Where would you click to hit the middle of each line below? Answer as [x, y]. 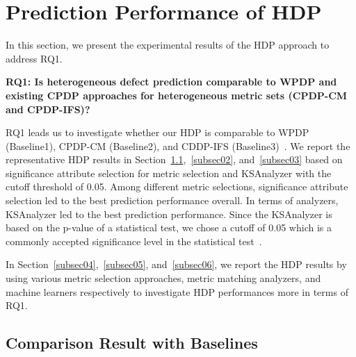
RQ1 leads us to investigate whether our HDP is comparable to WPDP [157, 132]
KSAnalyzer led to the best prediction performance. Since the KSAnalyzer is [169, 214]
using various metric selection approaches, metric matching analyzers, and [163, 278]
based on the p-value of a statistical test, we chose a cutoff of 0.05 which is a [169, 227]
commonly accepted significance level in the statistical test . [134, 241]
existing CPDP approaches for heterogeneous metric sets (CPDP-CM [177, 95]
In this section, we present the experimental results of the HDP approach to [168, 45]
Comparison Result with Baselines [132, 343]
